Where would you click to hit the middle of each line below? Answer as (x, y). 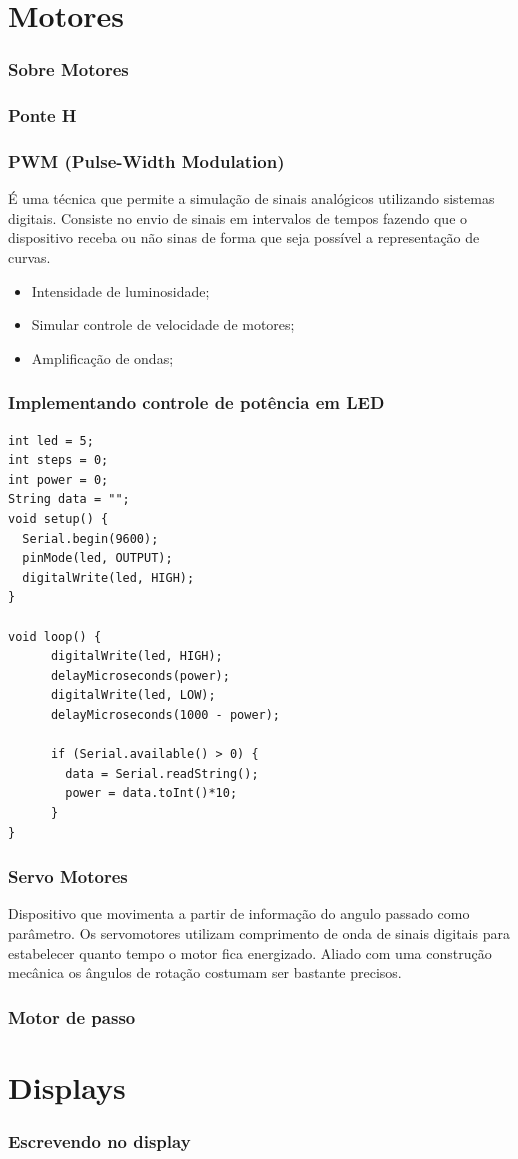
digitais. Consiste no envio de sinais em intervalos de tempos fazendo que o (238, 217)
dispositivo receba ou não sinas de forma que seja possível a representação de (244, 237)
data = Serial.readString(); (162, 773)
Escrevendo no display (99, 1140)
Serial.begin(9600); (90, 538)
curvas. (29, 257)
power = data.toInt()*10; (151, 793)
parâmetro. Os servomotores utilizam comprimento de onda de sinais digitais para (259, 932)
